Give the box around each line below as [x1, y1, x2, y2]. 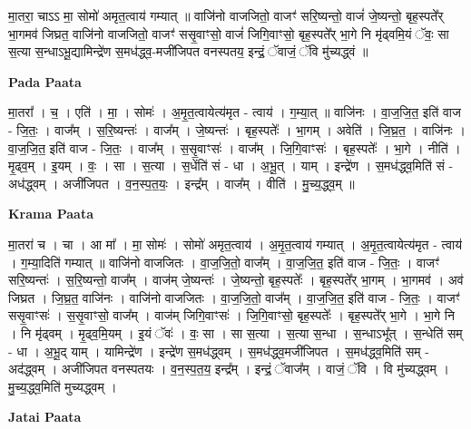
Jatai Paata [8, 407, 82, 426]
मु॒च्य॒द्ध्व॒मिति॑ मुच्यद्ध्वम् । [8, 376, 117, 395]
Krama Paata [8, 204, 93, 223]
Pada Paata [8, 72, 82, 91]
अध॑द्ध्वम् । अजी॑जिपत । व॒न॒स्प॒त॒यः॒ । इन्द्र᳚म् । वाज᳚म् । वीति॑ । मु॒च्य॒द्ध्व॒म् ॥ [8, 173, 355, 192]
